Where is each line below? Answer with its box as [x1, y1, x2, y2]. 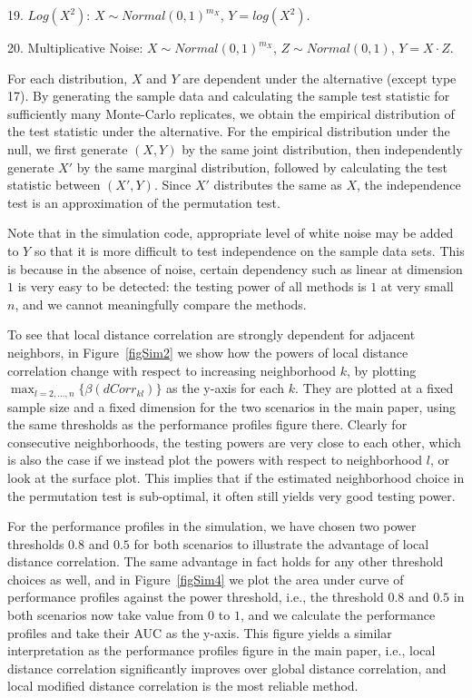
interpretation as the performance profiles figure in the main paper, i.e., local [7, 641, 436, 660]
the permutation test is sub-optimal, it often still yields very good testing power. [7, 486, 456, 505]
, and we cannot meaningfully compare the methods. [15, 294, 307, 313]
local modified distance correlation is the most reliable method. [7, 676, 359, 695]
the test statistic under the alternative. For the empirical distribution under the [7, 122, 450, 141]
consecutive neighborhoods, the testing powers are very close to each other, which [7, 432, 461, 451]
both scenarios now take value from [7, 605, 204, 624]
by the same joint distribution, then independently [182, 139, 463, 158]
